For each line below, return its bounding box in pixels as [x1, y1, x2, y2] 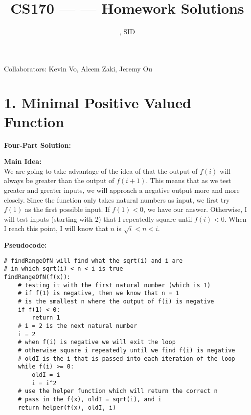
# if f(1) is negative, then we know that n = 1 [18, 290, 179, 297]
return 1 [32, 314, 60, 322]
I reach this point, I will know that [4, 223, 108, 233]
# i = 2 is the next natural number [18, 322, 137, 329]
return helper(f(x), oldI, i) [18, 404, 116, 411]
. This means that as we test [146, 175, 231, 185]
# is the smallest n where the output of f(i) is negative [18, 298, 214, 305]
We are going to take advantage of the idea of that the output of [4, 165, 198, 176]
